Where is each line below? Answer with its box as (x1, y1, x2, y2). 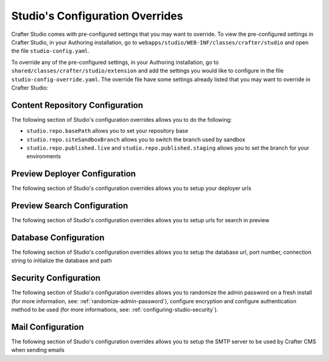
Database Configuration (11, 232, 105, 243)
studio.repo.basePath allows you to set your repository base (26, 127, 188, 135)
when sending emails (11, 346, 65, 354)
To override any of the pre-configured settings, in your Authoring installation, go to (11, 58, 219, 66)
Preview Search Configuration (11, 201, 129, 211)
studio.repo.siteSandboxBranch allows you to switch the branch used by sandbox (26, 136, 246, 143)
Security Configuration (11, 273, 101, 283)
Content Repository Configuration (11, 100, 143, 110)
